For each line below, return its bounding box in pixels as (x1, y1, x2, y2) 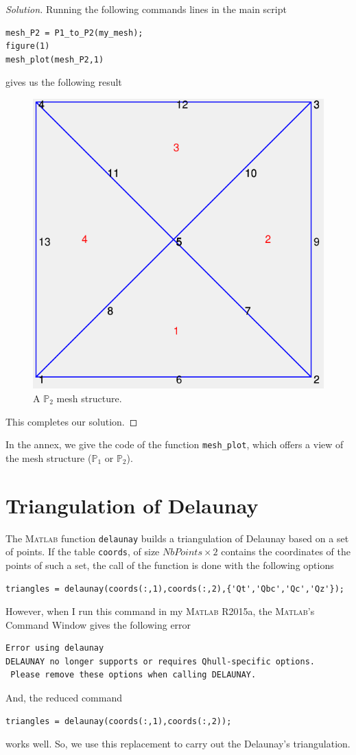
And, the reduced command (5, 690, 122, 705)
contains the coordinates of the (221, 544, 351, 559)
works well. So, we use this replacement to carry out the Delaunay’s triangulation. (5, 736, 351, 751)
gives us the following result (5, 75, 122, 89)
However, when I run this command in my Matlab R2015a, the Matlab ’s (5, 604, 315, 618)
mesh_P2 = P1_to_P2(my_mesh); (5, 27, 143, 38)
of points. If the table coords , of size (5, 544, 160, 559)
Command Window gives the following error (5, 617, 191, 631)
